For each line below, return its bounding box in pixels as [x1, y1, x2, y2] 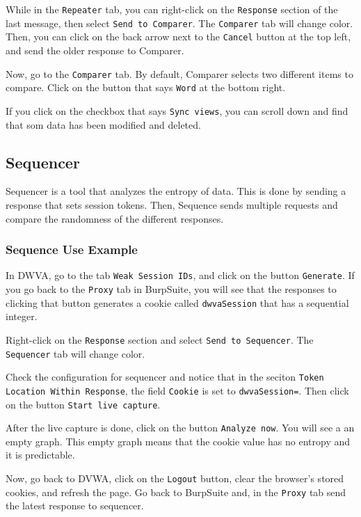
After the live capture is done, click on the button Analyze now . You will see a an [6, 420, 355, 435]
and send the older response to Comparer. [6, 42, 184, 57]
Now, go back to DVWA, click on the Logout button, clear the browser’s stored [6, 471, 344, 486]
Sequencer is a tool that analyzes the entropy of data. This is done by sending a [6, 184, 346, 198]
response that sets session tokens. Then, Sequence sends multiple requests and [6, 197, 338, 212]
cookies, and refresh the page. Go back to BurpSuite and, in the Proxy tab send [6, 484, 346, 499]
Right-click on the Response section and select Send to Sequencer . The [6, 332, 314, 347]
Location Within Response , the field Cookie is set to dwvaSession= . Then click [6, 383, 349, 397]
